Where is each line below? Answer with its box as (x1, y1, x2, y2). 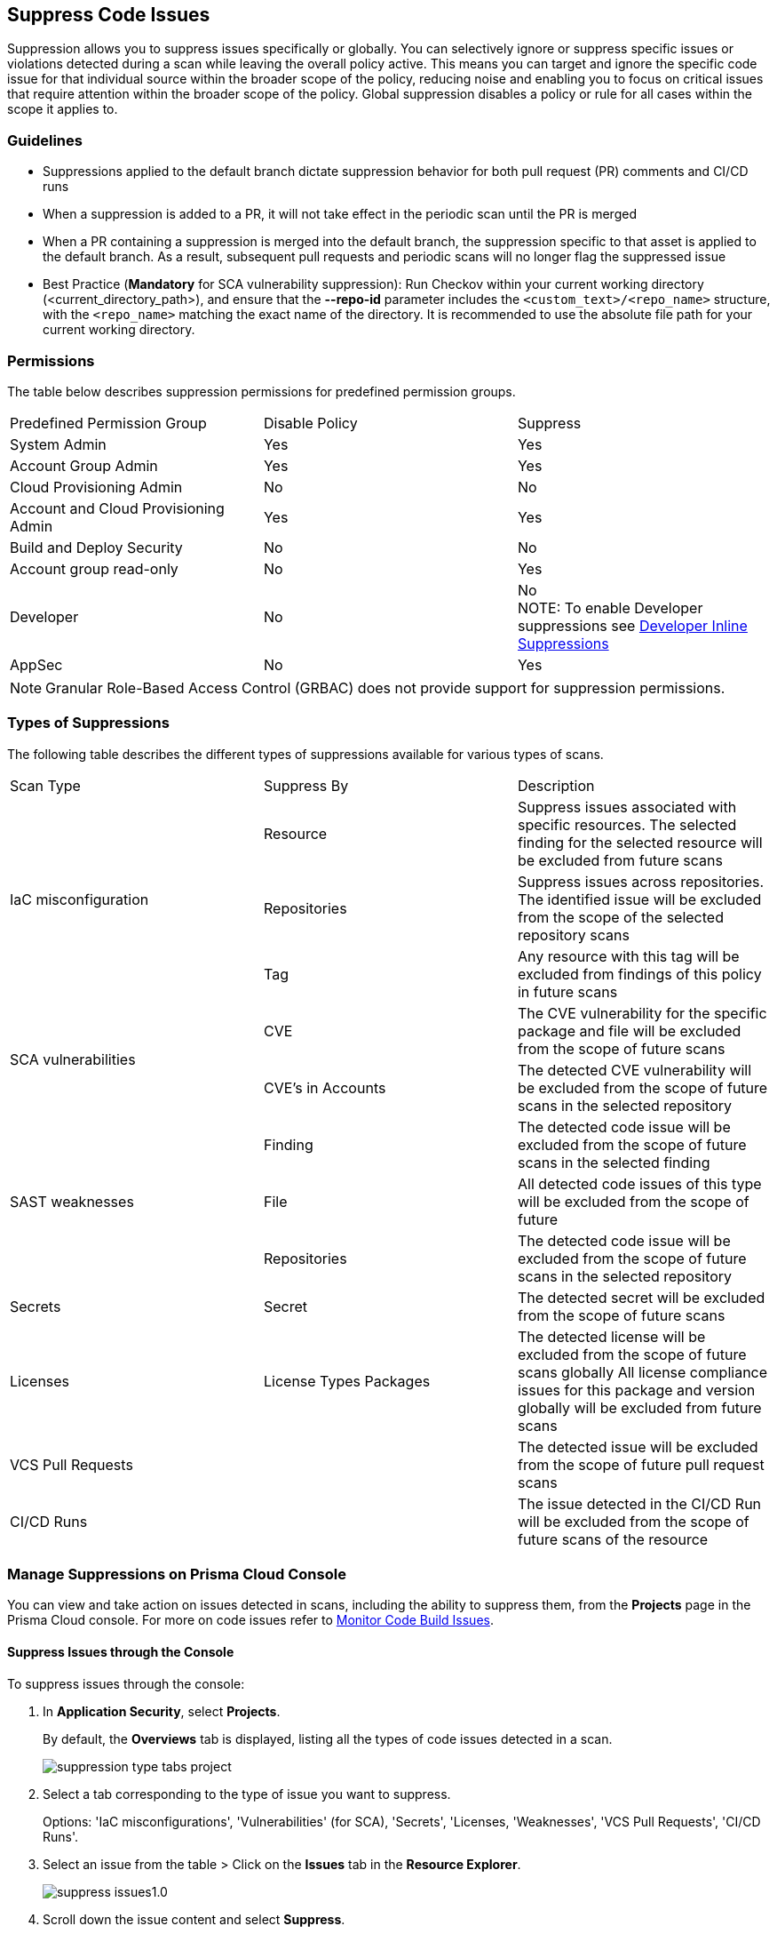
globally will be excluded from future (517, 1398, 762, 1417)
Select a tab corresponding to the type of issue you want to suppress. (43, 1786, 451, 1802)
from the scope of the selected (517, 907, 724, 926)
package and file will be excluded (517, 1021, 741, 1040)
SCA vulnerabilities (10, 1050, 136, 1068)
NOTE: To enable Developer (517, 598, 703, 617)
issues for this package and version (517, 1380, 756, 1399)
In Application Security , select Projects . (43, 1703, 281, 1719)
